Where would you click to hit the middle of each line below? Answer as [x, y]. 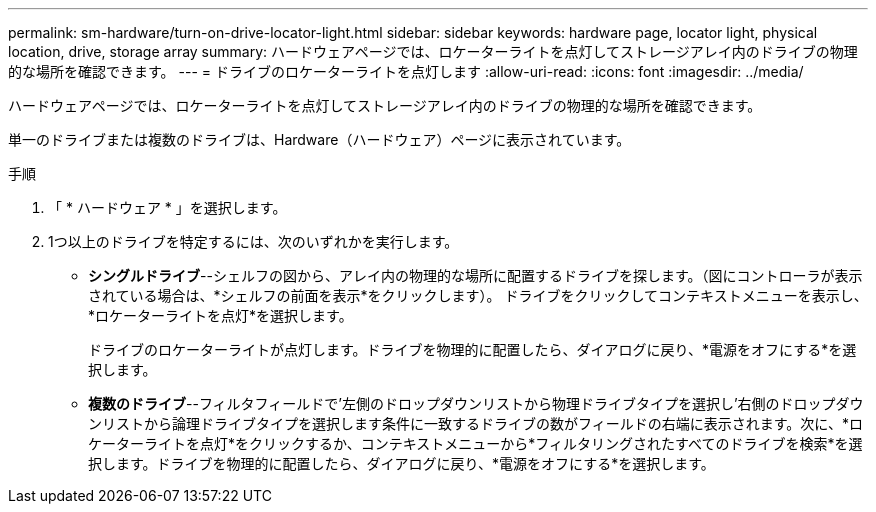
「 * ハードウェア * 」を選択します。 [167, 207]
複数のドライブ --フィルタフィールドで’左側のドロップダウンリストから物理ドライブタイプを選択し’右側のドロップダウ [476, 403]
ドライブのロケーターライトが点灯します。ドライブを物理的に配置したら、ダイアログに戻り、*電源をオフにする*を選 [472, 349]
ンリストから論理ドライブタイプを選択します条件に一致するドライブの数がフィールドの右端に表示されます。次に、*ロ [475, 423]
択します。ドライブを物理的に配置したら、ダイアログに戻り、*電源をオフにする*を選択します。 [401, 463]
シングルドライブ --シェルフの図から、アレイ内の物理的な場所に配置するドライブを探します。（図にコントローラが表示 [475, 275]
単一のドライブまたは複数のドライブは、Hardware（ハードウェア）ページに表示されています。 [319, 139]
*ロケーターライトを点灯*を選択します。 [220, 315]
